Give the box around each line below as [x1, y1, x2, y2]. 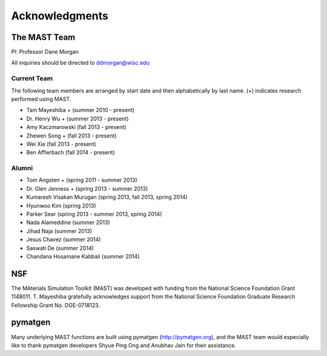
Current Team [11, 74, 53, 83]
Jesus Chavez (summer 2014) [26, 236, 101, 243]
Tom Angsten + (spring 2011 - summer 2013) [26, 176, 137, 184]
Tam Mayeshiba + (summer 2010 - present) [26, 107, 135, 114]
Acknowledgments [11, 9, 109, 22]
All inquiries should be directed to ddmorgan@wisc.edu [11, 59, 150, 67]
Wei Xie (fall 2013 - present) [26, 140, 96, 148]
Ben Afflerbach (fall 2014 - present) [26, 149, 115, 156]
